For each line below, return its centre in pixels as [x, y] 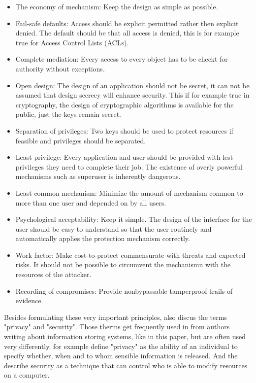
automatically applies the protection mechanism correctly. [103, 238]
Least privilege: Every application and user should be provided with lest [124, 157]
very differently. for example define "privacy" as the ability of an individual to [121, 346]
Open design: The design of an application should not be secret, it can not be [132, 85]
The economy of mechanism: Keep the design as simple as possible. [117, 6]
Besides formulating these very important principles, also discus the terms [115, 317]
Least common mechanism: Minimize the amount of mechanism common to [129, 192]
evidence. [29, 300]
